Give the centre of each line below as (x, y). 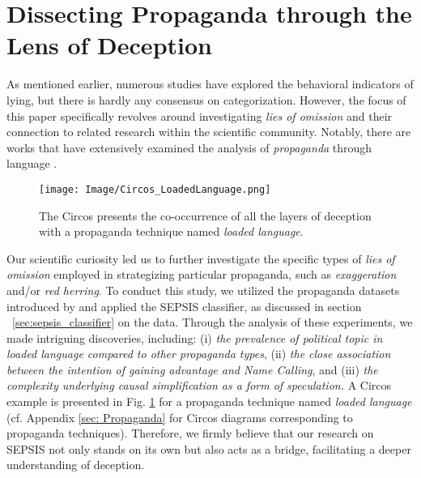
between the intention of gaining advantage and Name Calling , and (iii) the (192, 369)
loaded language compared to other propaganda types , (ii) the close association (199, 354)
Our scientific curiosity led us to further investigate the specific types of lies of (201, 258)
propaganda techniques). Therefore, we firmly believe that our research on (190, 433)
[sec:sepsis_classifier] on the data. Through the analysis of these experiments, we (213, 322)
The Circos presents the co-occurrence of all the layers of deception (205, 215)
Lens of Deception (109, 45)
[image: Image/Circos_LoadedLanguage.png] (155, 189)
